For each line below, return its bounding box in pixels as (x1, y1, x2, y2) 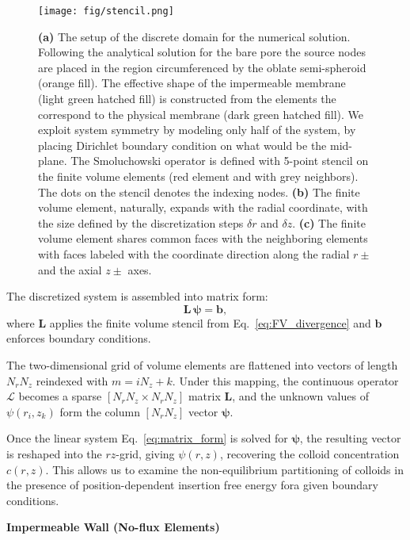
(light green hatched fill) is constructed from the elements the (38, 90, 336, 107)
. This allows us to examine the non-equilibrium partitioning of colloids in (45, 461, 404, 477)
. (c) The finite (292, 214, 366, 231)
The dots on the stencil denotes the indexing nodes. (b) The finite (38, 183, 360, 200)
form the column (59, 403, 140, 419)
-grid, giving (116, 445, 175, 461)
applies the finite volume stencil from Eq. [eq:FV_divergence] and (49, 314, 371, 331)
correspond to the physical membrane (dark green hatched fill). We (38, 105, 364, 122)
